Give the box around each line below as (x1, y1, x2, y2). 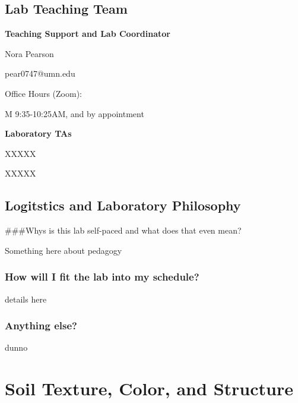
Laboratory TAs (5, 127, 72, 140)
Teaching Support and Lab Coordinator (5, 27, 170, 40)
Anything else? (5, 318, 77, 333)
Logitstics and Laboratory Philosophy (5, 196, 241, 215)
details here (5, 292, 47, 305)
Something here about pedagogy (5, 244, 122, 256)
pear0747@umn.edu (5, 67, 75, 80)
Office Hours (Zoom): (5, 87, 82, 99)
